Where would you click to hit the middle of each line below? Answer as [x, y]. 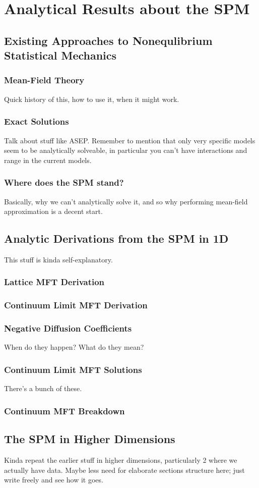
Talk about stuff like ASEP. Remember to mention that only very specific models [130, 140]
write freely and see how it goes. [54, 480]
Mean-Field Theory [44, 80]
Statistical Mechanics [60, 55]
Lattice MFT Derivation [54, 282]
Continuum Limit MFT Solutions [73, 369]
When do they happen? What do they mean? [74, 347]
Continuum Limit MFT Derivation [76, 305]
